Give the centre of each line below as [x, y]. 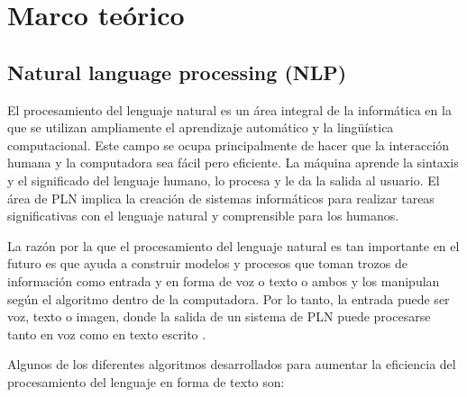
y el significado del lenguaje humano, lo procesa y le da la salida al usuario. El [224, 180]
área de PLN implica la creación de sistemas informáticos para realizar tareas [221, 198]
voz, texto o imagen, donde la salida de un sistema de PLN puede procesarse [219, 316]
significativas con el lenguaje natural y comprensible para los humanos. [203, 216]
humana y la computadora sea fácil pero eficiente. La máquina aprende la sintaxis [233, 162]
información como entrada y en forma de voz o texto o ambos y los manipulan [224, 280]
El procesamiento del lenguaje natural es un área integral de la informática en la [229, 109]
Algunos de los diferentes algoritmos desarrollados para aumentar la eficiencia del [232, 364]
